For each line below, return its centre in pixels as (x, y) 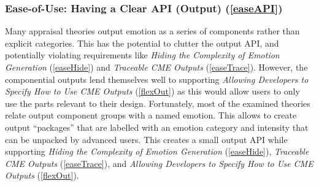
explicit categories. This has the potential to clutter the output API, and (142, 43)
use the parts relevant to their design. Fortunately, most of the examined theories (158, 103)
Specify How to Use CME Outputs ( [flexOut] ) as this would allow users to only (152, 91)
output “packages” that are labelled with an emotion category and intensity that (157, 127)
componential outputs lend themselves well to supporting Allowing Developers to (157, 79)
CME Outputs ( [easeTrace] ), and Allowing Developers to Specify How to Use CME (159, 163)
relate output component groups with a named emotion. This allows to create (151, 115)
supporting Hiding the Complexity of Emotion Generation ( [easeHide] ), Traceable (157, 151)
